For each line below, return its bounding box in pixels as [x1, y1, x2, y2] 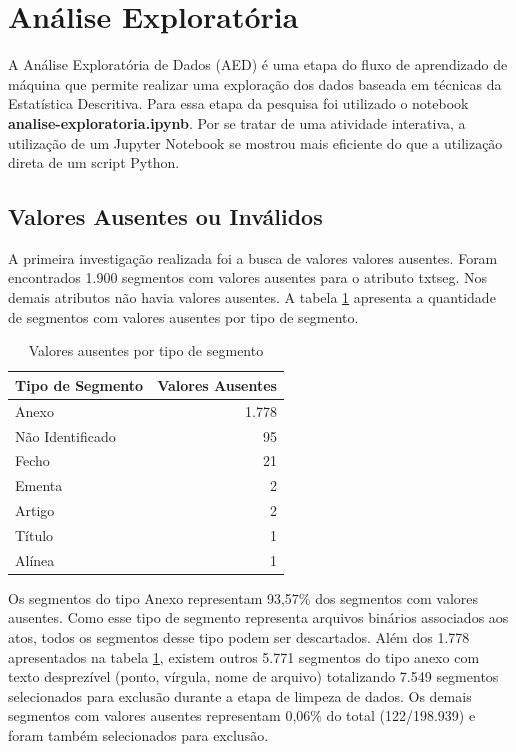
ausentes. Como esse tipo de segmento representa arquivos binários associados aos [8, 607, 509, 628]
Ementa [15, 475, 63, 496]
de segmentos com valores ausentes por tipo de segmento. [8, 306, 359, 327]
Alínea [15, 549, 55, 570]
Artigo [15, 500, 55, 521]
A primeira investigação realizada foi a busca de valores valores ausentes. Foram [8, 247, 498, 268]
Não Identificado [15, 425, 116, 446]
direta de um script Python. [8, 152, 180, 173]
